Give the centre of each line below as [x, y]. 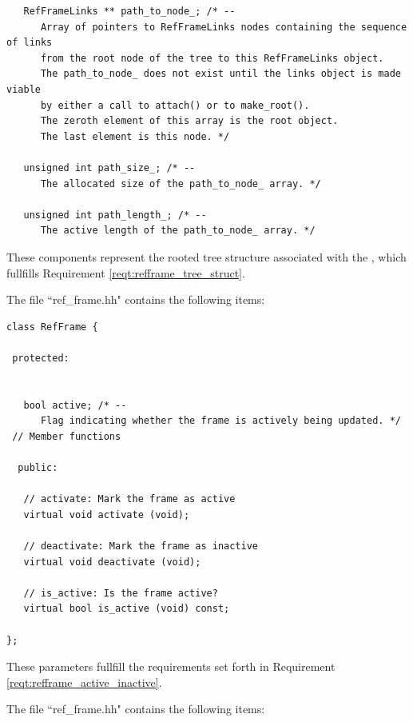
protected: [41, 358]
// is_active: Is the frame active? [121, 593]
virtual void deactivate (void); [112, 562]
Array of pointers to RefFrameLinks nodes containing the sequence [224, 27]
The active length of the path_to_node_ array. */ [178, 231]
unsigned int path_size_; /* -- [109, 168]
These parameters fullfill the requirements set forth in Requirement [171, 666]
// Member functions [67, 436]
